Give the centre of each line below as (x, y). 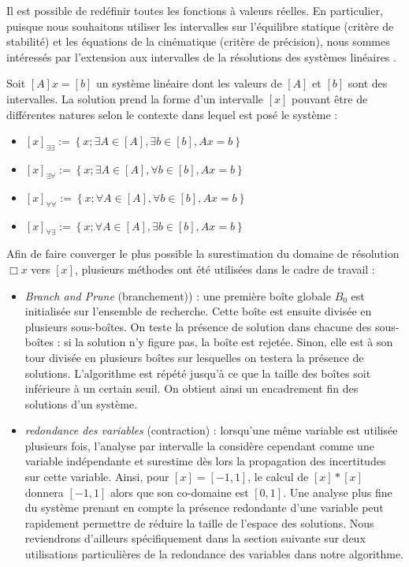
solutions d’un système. (81, 403)
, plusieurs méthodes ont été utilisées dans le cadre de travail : (225, 269)
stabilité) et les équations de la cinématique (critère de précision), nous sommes (198, 41)
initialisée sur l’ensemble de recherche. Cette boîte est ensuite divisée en (198, 311)
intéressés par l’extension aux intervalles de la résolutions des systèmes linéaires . (201, 56)
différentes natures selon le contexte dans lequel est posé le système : (172, 114)
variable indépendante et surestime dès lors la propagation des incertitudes (205, 461)
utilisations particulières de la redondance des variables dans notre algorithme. (214, 554)
